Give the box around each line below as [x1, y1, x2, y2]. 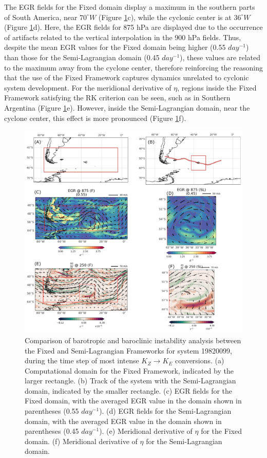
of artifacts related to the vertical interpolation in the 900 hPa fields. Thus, [4, 31, 241, 42]
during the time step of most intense [25, 355, 139, 366]
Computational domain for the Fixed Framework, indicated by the [25, 365, 234, 376]
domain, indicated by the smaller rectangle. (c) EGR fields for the [25, 385, 233, 396]
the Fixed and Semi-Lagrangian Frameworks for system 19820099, [25, 345, 232, 356]
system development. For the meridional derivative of [4, 82, 171, 93]
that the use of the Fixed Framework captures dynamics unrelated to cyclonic [4, 72, 249, 83]
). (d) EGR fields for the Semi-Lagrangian [99, 406, 232, 416]
